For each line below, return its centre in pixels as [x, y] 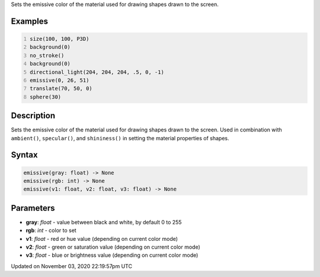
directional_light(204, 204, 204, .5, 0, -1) [97, 72]
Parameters [33, 208]
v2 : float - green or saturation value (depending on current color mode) [113, 247]
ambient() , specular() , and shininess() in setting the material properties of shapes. [120, 138]
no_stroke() [47, 55]
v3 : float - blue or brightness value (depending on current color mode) [112, 255]
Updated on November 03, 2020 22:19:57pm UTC [72, 266]
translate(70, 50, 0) [61, 88]
